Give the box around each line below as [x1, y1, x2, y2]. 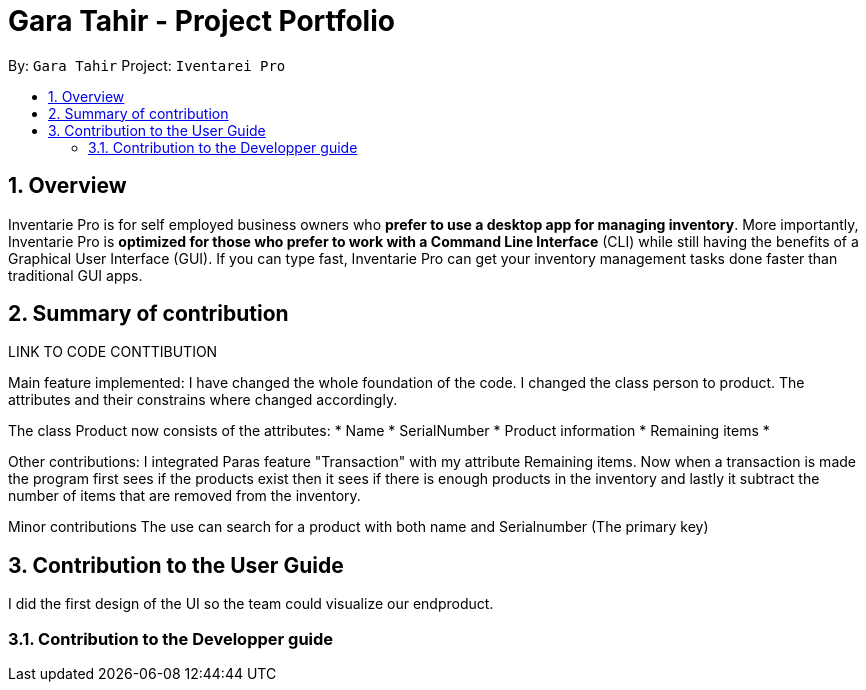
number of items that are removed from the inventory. [8, 487, 361, 505]
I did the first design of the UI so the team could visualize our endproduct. [8, 595, 494, 613]
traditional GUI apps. [8, 266, 143, 284]
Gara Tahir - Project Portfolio [8, 4, 395, 38]
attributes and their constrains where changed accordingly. [8, 391, 398, 409]
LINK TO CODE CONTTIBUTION [8, 343, 218, 361]
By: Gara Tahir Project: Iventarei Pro [8, 56, 286, 74]
